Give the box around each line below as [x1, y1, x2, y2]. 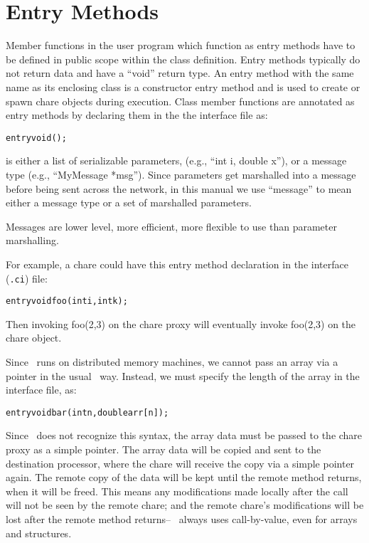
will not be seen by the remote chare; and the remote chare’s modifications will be [6, 497, 364, 512]
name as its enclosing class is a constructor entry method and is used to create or [6, 79, 360, 94]
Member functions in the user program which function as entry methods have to [6, 38, 355, 53]
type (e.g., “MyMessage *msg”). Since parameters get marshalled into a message [6, 167, 356, 181]
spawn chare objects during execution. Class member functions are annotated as [6, 93, 355, 108]
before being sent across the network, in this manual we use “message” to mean [6, 181, 352, 196]
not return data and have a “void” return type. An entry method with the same [6, 65, 354, 80]
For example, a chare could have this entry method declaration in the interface [6, 256, 348, 271]
